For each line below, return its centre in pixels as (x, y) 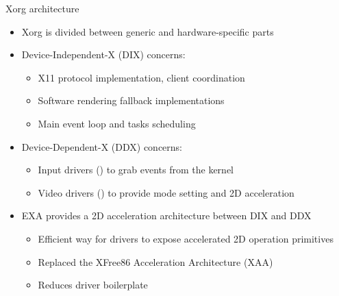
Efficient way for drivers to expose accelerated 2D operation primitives (186, 238)
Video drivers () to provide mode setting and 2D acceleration (166, 192)
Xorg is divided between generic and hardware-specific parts (148, 31)
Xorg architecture (42, 8)
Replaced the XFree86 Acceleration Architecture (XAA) (155, 261)
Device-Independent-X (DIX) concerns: (103, 54)
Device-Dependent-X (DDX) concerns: (102, 146)
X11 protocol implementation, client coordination (141, 77)
